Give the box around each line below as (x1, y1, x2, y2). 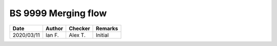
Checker (69, 25, 90, 32)
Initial (95, 31, 109, 38)
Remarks (95, 25, 118, 32)
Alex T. (69, 31, 86, 38)
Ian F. (45, 31, 59, 38)
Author (45, 25, 64, 32)
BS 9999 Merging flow (9, 8, 107, 19)
